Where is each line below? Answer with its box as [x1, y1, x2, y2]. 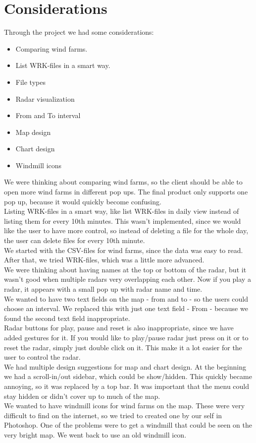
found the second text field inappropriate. [4, 313, 130, 323]
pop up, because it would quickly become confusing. [4, 196, 161, 206]
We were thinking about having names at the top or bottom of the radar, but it [4, 264, 247, 274]
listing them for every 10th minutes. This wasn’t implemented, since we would [4, 215, 241, 226]
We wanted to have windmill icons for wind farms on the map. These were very [4, 400, 245, 411]
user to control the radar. [4, 352, 81, 362]
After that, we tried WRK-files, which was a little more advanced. [4, 254, 205, 265]
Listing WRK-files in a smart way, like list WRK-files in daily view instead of [4, 206, 239, 216]
